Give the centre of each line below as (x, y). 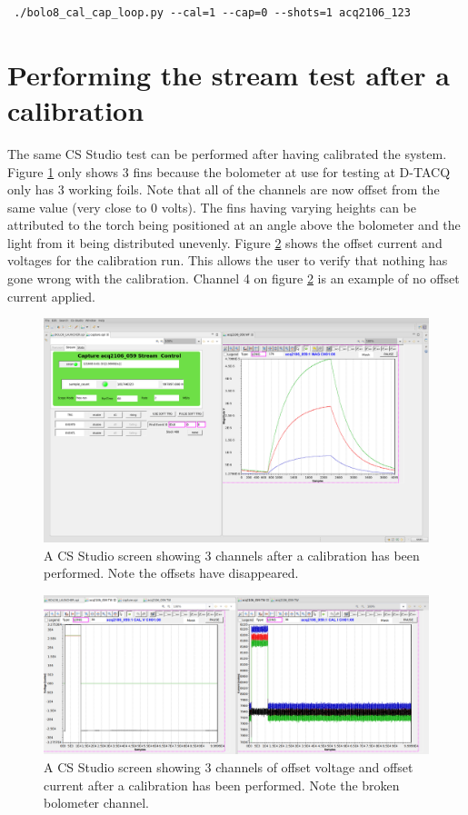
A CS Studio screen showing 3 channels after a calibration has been (232, 555)
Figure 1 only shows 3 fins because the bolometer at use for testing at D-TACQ (229, 171)
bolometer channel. (96, 803)
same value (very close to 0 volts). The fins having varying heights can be (212, 207)
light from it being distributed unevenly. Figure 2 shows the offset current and (225, 242)
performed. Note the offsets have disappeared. (171, 573)
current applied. (51, 296)
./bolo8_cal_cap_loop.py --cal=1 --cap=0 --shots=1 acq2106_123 (212, 13)
